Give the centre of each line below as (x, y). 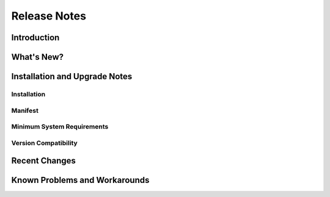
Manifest (25, 110)
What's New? (38, 57)
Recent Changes (44, 161)
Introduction (35, 38)
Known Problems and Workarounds (80, 180)
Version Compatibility (44, 143)
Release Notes (49, 16)
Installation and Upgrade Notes (72, 77)
